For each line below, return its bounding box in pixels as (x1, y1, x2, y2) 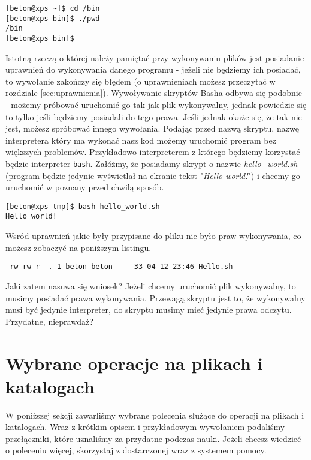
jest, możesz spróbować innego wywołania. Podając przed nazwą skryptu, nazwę (5, 122, 299, 135)
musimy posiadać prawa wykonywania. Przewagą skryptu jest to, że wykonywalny (5, 291, 306, 304)
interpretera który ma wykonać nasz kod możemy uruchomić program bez (5, 133, 276, 146)
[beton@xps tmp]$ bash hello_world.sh (5, 202, 160, 211)
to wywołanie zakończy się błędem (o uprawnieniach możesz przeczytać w (5, 74, 276, 87)
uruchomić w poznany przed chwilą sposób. (5, 181, 164, 193)
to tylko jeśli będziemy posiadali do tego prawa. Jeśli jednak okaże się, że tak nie (5, 110, 302, 123)
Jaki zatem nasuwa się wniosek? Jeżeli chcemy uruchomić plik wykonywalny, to (5, 279, 296, 292)
